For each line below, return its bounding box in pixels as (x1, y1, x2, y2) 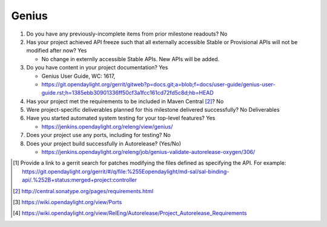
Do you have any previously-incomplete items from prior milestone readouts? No (26, 30, 228, 37)
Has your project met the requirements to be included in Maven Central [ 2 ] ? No (26, 97, 224, 105)
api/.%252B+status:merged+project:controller (22, 176, 137, 184)
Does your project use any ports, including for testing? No (26, 132, 171, 139)
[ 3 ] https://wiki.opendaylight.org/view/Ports (13, 198, 122, 205)
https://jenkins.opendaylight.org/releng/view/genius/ (41, 123, 173, 130)
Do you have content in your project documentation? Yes (26, 64, 168, 71)
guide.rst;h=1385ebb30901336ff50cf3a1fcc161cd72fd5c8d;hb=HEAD (41, 89, 214, 97)
